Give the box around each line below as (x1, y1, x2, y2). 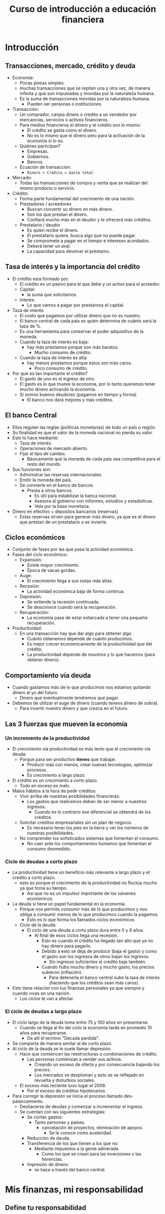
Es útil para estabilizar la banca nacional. (34, 493, 117, 499)
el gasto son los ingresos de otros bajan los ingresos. (41, 954, 150, 960)
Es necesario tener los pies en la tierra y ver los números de (27, 824, 149, 830)
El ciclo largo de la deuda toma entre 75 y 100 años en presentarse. (12, 1019, 149, 1025)
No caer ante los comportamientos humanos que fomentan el (27, 840, 152, 846)
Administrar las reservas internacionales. (19, 471, 103, 477)
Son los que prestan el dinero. (27, 211, 88, 217)
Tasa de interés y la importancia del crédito (5, 262, 140, 271)
